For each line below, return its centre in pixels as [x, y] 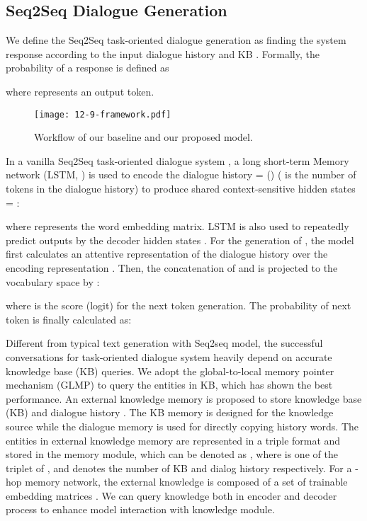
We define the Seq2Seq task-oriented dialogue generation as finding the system [176, 40]
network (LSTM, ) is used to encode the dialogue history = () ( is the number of [181, 174]
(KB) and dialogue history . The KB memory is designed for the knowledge [170, 412]
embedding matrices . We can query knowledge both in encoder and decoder [171, 495]
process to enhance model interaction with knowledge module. [140, 509]
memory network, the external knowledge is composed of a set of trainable [186, 482]
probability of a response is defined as [87, 68]
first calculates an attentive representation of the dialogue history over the [167, 254]
